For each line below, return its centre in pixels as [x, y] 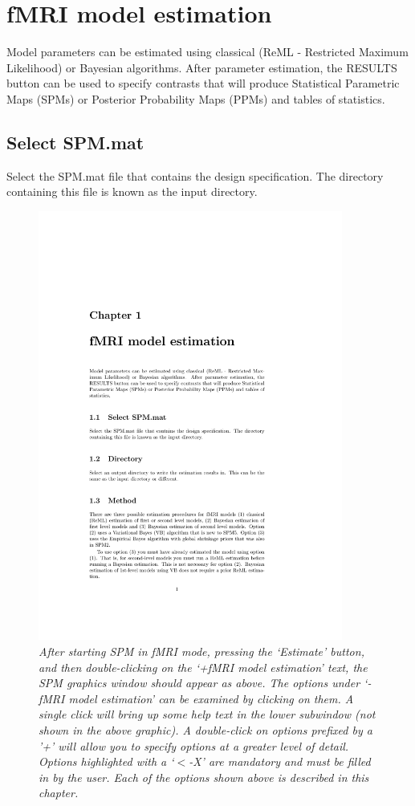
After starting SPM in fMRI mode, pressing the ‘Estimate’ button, [201, 651]
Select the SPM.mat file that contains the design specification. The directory [195, 175]
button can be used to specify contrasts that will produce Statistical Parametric [203, 83]
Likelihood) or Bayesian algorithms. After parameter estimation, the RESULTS [202, 67]
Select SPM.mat [75, 142]
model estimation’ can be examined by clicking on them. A [211, 698]
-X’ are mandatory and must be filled [280, 761]
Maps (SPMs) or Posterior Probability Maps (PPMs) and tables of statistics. [196, 98]
